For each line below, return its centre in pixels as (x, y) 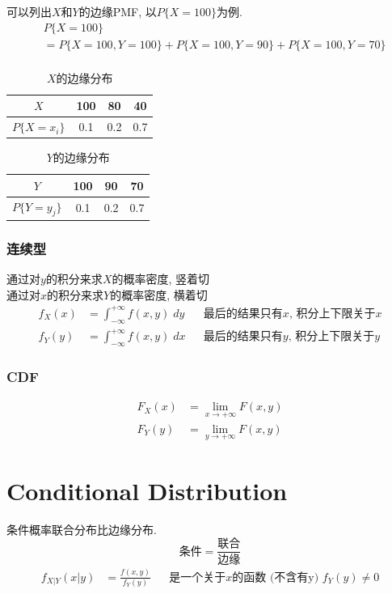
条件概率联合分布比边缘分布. (82, 529)
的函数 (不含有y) (276, 577)
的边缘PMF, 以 (118, 11)
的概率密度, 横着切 (159, 294)
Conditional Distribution (147, 490)
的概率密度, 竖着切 (161, 279)
